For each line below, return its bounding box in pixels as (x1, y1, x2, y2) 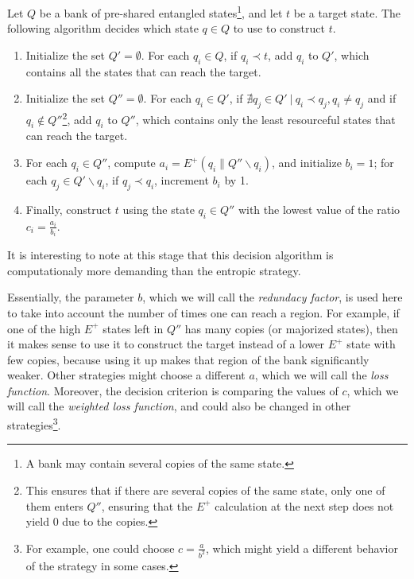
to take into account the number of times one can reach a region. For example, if (7, 304, 400, 321)
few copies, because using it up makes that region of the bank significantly (7, 351, 370, 367)
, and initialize (271, 154, 342, 171)
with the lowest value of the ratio (238, 200, 400, 217)
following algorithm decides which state (7, 20, 199, 37)
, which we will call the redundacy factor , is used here (142, 289, 403, 305)
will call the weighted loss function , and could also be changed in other (7, 398, 351, 414)
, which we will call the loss (254, 367, 389, 383)
